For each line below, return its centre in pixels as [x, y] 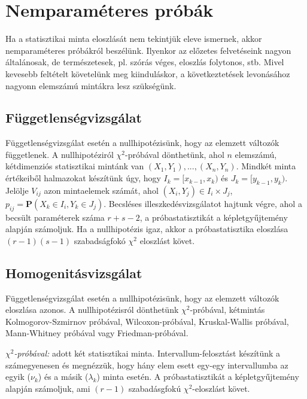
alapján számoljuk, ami [48, 388]
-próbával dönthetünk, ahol [175, 154]
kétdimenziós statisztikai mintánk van [75, 166]
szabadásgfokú [155, 388]
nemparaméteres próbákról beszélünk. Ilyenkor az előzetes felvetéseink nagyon [148, 50]
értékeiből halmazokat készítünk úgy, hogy [83, 178]
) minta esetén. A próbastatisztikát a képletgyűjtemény [198, 377]
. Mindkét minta [266, 166]
